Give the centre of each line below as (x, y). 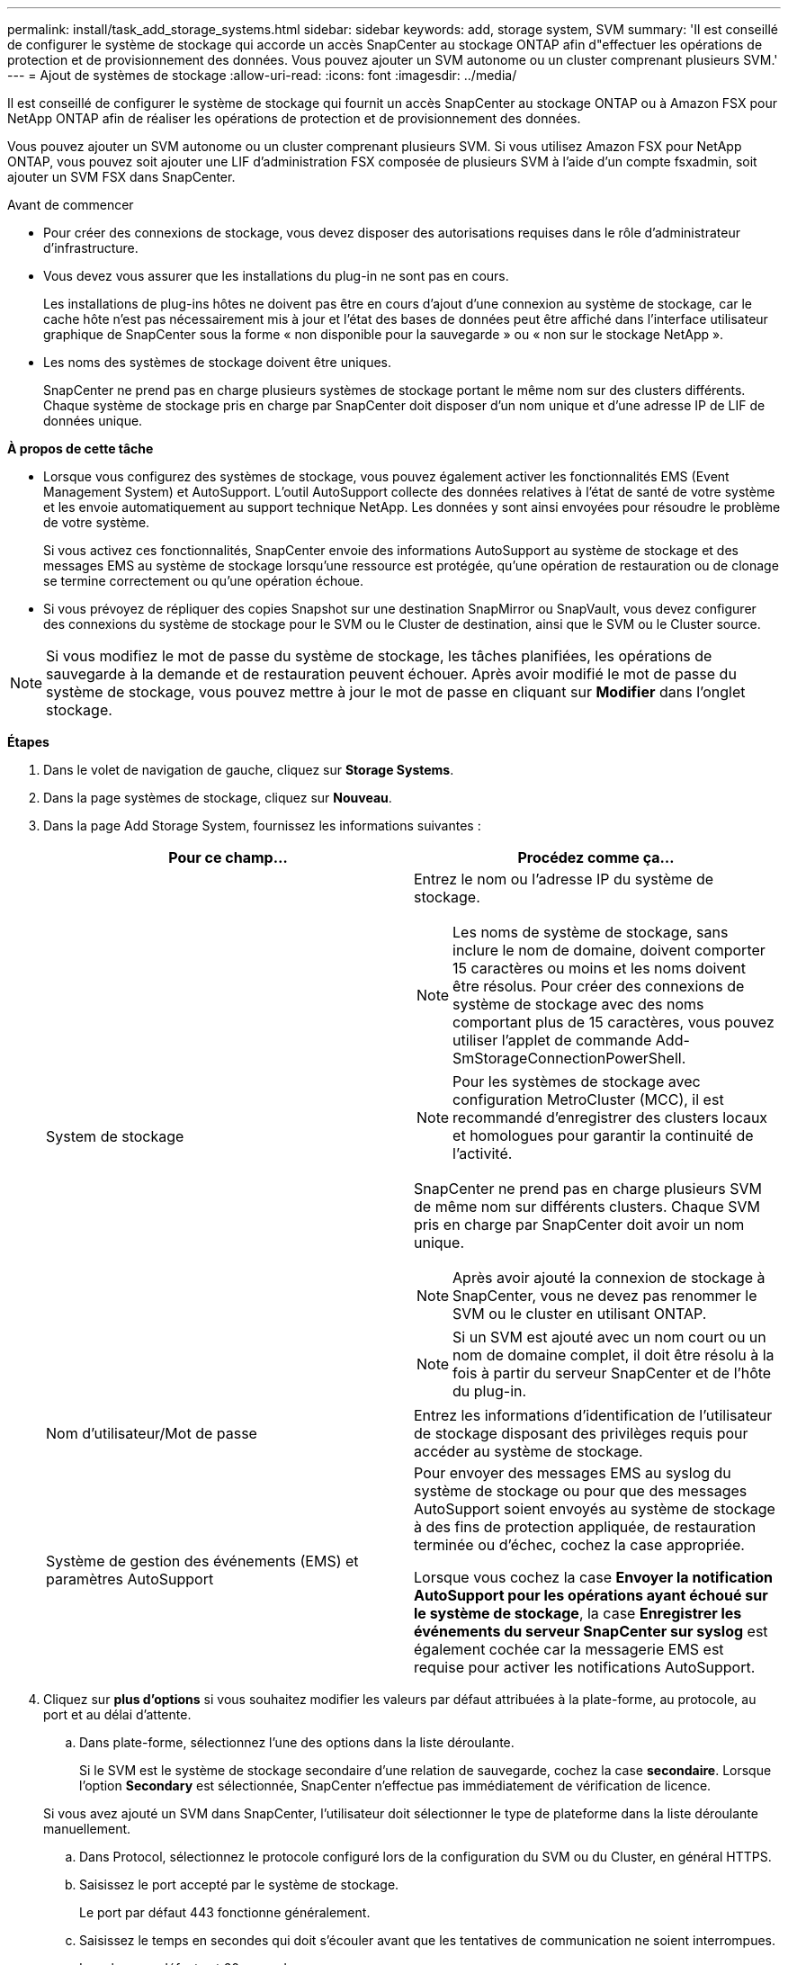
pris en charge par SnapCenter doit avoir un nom (579, 1225)
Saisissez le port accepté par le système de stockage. (239, 1884)
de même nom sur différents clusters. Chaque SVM (587, 1207)
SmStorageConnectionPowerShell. (569, 1058)
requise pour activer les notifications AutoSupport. (585, 1667)
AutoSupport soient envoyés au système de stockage (595, 1509)
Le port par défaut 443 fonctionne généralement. (225, 1912)
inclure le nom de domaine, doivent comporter (609, 950)
